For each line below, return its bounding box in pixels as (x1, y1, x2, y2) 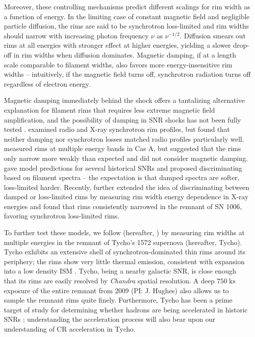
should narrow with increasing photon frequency (4, 30, 149, 40)
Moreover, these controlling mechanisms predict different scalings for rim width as (4, 1, 250, 11)
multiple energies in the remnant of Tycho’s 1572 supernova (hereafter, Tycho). (4, 237, 242, 247)
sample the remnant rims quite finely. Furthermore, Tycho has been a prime (4, 295, 232, 305)
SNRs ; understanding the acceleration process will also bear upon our (4, 314, 215, 324)
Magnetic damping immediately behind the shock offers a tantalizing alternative (4, 95, 245, 105)
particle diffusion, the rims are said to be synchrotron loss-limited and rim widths (4, 21, 249, 31)
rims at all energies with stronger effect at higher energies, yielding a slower (4, 40, 231, 50)
